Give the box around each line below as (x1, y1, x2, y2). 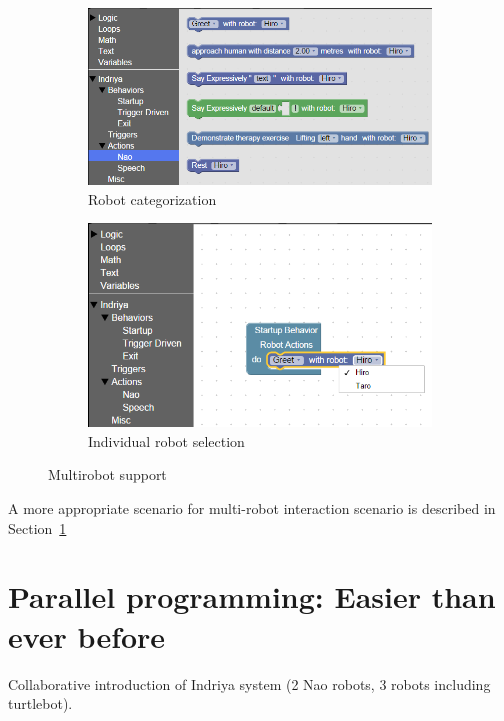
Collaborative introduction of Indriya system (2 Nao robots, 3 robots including (8, 673, 491, 694)
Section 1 (8, 517, 67, 538)
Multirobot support (48, 464, 167, 485)
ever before (8, 615, 166, 656)
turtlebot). (8, 693, 73, 714)
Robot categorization (88, 188, 217, 209)
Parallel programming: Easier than (8, 576, 496, 617)
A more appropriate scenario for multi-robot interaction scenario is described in (8, 498, 496, 519)
